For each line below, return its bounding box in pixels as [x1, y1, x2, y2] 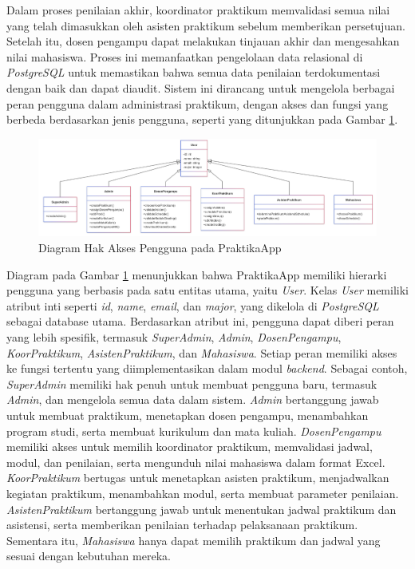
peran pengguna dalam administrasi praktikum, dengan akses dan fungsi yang [6, 95, 389, 112]
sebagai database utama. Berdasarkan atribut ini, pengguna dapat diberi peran [6, 313, 394, 330]
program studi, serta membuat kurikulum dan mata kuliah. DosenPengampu [6, 422, 381, 439]
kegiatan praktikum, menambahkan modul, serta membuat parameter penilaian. [6, 484, 399, 501]
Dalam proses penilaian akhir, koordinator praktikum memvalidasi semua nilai [6, 2, 390, 18]
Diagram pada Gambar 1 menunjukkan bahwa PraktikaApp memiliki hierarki [6, 266, 387, 283]
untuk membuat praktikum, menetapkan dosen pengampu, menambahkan [6, 406, 369, 423]
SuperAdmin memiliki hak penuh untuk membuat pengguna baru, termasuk [6, 375, 377, 392]
